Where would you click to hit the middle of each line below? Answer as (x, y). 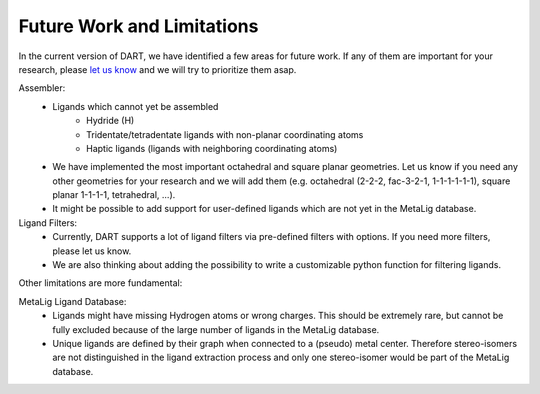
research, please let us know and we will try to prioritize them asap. (157, 69)
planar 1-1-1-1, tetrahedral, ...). (114, 195)
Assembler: (42, 88)
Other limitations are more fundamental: (100, 283)
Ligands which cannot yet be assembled (135, 106)
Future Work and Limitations (138, 26)
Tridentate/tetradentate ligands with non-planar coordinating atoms (225, 134)
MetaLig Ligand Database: (72, 301)
